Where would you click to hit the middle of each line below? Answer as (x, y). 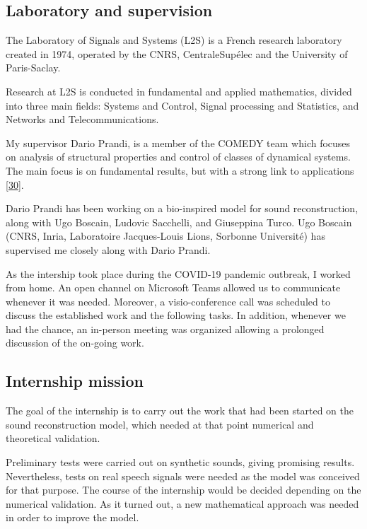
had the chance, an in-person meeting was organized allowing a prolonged (165, 329)
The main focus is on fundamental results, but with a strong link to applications (180, 170)
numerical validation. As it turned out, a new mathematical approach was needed (182, 503)
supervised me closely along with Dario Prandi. (108, 249)
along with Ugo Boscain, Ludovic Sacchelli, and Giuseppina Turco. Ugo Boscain (179, 222)
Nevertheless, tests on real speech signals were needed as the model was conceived (183, 476)
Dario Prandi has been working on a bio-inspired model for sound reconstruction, (182, 208)
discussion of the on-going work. (75, 343)
